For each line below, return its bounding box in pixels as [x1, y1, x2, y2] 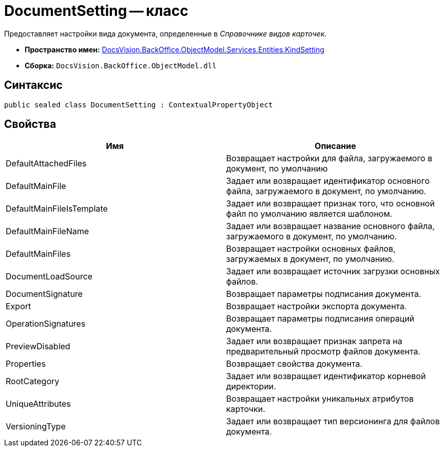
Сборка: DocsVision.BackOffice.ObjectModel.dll [25, 61, 217, 70]
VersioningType [6, 421, 66, 432]
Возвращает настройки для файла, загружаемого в [226, 153, 433, 164]
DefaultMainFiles [6, 249, 71, 259]
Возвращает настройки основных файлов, [226, 243, 396, 254]
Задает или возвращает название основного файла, [226, 221, 435, 232]
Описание [314, 141, 356, 152]
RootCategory [6, 376, 60, 387]
